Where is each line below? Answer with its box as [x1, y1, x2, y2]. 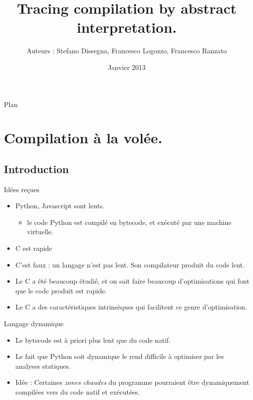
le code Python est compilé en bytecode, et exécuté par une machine [27, 217, 232, 227]
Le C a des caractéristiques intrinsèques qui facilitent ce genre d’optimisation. [15, 302, 248, 312]
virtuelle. [27, 226, 54, 237]
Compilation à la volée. [4, 128, 163, 148]
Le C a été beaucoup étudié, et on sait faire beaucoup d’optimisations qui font [15, 276, 250, 286]
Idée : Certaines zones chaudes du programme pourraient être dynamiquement [15, 377, 250, 387]
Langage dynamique [4, 318, 64, 329]
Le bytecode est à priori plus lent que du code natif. [15, 334, 171, 345]
